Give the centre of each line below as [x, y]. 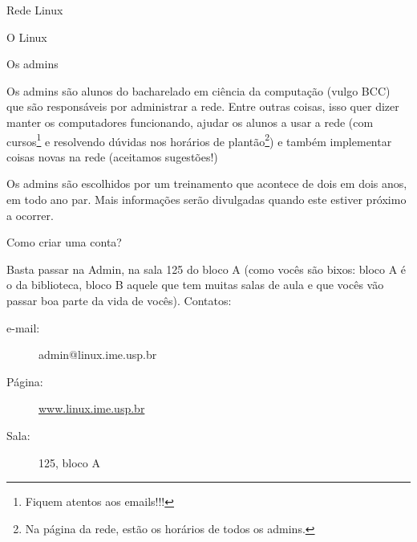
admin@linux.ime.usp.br [98, 355]
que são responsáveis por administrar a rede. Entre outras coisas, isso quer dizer [203, 106]
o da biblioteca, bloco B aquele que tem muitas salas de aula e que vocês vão [195, 285]
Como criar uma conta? [64, 242]
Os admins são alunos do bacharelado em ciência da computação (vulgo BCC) [198, 90]
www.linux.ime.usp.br [92, 408]
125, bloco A [69, 462]
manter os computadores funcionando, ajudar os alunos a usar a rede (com [190, 122]
